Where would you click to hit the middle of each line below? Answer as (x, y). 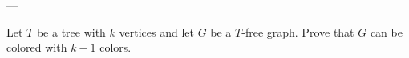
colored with (37, 47)
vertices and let (156, 31)
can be (386, 31)
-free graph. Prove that (298, 31)
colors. (115, 47)
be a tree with (71, 31)
